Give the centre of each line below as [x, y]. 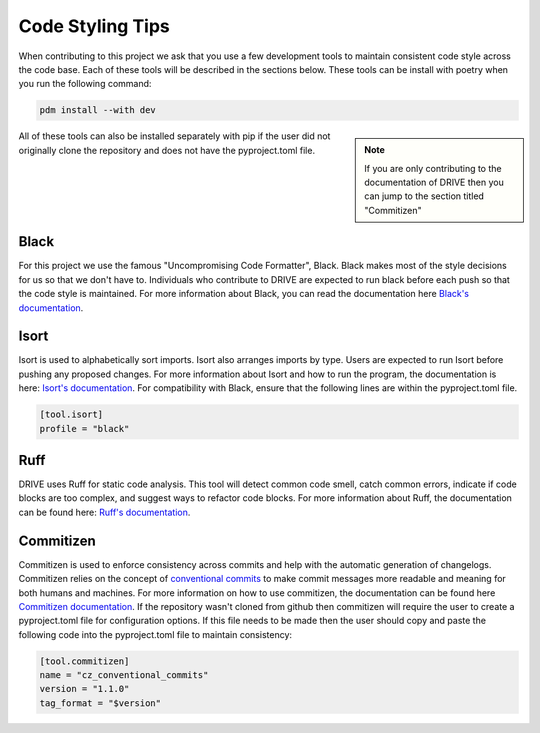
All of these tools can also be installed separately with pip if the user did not [174, 136]
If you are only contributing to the [433, 168]
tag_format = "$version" [100, 703]
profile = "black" [84, 428]
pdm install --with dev [98, 110]
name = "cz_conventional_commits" [124, 675]
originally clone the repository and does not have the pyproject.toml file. [166, 150]
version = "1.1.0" [84, 689]
